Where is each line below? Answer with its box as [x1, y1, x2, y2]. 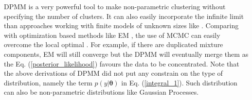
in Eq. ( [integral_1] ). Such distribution [121, 77, 237, 87]
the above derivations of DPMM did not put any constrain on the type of [4, 68, 223, 78]
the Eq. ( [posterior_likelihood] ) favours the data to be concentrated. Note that [4, 58, 239, 68]
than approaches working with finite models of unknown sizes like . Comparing [4, 20, 239, 31]
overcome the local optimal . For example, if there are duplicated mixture [4, 39, 223, 50]
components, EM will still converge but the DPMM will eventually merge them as [4, 49, 249, 59]
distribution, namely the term [4, 77, 92, 87]
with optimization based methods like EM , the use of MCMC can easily [4, 30, 220, 40]
